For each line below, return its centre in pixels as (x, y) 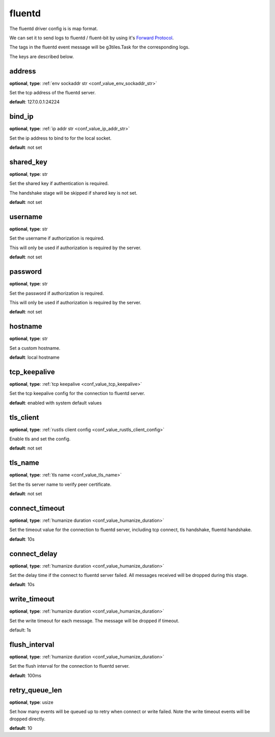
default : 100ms (25, 675)
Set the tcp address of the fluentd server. (53, 93)
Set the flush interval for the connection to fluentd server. (70, 666)
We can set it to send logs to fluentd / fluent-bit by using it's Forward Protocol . (92, 38)
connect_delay (33, 554)
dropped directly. (28, 719)
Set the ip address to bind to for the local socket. (61, 138)
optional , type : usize (31, 702)
